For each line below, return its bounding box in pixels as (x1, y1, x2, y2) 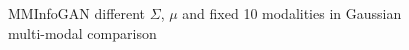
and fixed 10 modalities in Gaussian (182, 3, 402, 23)
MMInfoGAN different (8, 3, 146, 23)
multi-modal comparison (8, 22, 157, 43)
